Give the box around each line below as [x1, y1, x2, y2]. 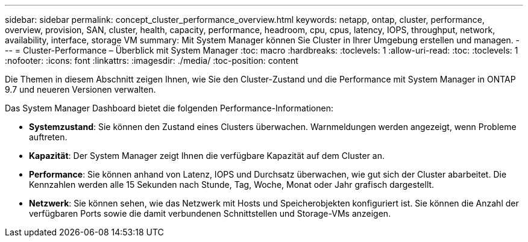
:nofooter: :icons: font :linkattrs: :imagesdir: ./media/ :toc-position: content [5, 55, 298, 66]
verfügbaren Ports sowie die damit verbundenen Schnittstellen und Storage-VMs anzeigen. [29, 208, 391, 219]
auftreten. [29, 132, 68, 142]
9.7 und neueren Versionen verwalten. [5, 84, 156, 95]
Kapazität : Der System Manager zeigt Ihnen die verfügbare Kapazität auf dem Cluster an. [29, 150, 385, 161]
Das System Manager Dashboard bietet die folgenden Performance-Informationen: [5, 103, 333, 113]
